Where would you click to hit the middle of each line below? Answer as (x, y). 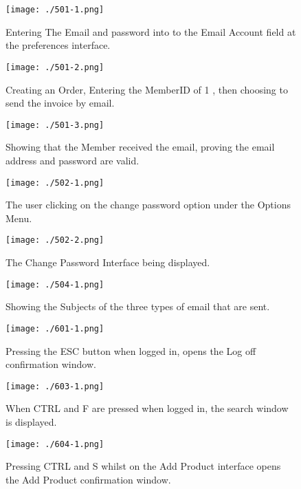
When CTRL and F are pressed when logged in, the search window (147, 408)
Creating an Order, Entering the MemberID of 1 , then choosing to (147, 89)
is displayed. (31, 421)
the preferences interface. (58, 45)
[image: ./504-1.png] (55, 284)
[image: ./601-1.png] (55, 328)
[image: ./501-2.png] (55, 67)
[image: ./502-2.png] (55, 240)
